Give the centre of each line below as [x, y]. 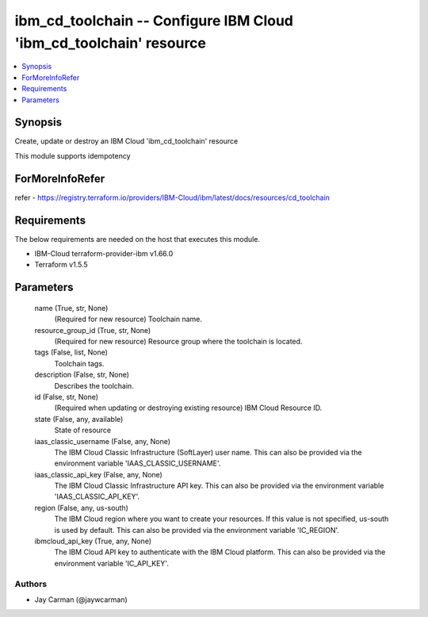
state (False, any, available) [79, 419]
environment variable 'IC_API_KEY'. [112, 563]
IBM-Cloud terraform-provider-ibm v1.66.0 [104, 254]
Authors [31, 584]
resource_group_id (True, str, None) [93, 330]
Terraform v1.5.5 [61, 265]
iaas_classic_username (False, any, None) [102, 441]
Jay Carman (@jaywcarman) [81, 600]
